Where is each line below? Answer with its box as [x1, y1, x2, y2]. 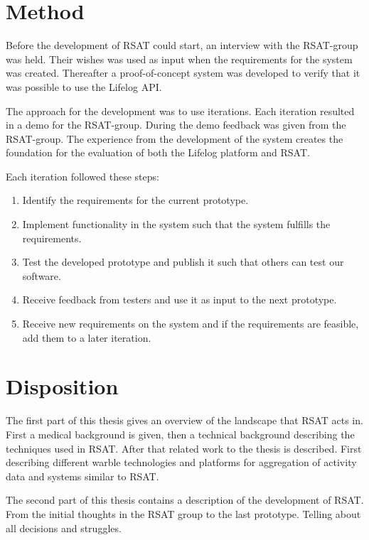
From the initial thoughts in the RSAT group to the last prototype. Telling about [6, 506, 361, 521]
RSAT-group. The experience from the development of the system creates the [6, 131, 343, 146]
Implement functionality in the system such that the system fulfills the [22, 217, 331, 232]
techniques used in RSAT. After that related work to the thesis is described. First [6, 441, 362, 455]
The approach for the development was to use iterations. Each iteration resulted [6, 103, 355, 118]
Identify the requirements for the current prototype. [22, 193, 249, 207]
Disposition [6, 372, 119, 401]
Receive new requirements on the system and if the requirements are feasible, [22, 316, 359, 331]
